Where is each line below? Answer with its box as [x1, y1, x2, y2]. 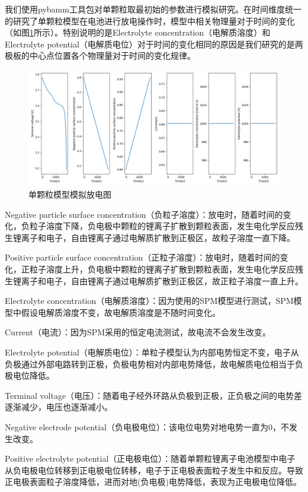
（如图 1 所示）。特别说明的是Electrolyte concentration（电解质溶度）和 [5, 26, 271, 39]
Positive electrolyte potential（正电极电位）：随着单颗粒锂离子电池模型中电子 [5, 452, 296, 465]
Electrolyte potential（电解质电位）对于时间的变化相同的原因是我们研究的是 [5, 37, 295, 50]
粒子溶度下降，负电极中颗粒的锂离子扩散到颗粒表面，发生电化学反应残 [29, 220, 303, 232]
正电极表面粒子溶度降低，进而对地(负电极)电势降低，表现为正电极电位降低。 [5, 475, 301, 488]
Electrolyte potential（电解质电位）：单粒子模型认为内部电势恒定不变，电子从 [5, 345, 299, 358]
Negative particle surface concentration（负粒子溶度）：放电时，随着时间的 [5, 208, 283, 220]
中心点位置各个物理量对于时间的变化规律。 [29, 49, 195, 62]
